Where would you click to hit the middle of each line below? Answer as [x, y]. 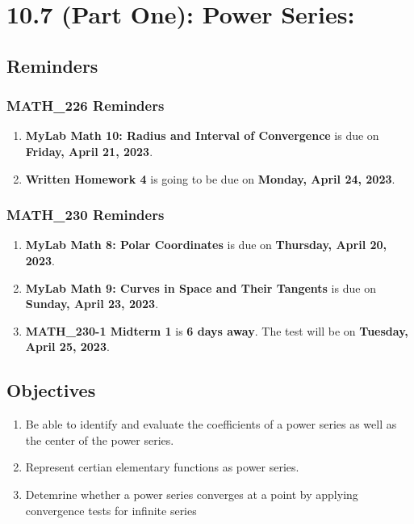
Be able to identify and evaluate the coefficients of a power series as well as [211, 424]
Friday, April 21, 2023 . [89, 151]
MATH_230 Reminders [86, 215]
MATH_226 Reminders [86, 106]
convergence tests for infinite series [111, 510]
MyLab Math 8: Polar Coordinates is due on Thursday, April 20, [206, 245]
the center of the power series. [100, 439]
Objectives [51, 390]
